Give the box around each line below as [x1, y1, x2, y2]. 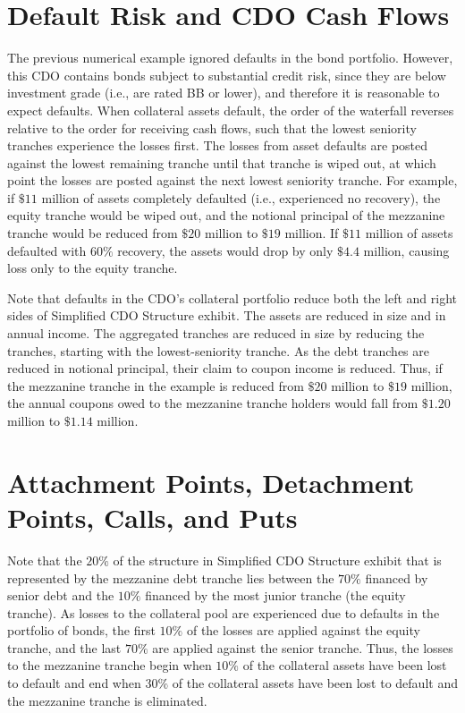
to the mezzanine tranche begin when [7, 656, 212, 675]
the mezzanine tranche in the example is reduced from [7, 376, 304, 395]
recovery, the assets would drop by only [117, 241, 334, 259]
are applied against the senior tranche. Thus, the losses [152, 638, 453, 657]
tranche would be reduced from [7, 224, 178, 242]
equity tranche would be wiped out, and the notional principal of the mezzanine [7, 206, 445, 225]
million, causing [363, 241, 450, 259]
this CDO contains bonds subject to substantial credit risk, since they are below [7, 65, 446, 84]
